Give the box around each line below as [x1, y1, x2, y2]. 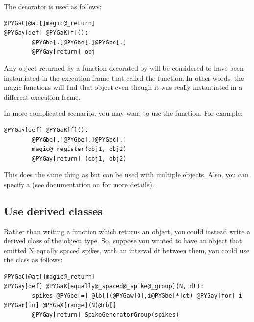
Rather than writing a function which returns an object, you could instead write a [4, 226, 251, 236]
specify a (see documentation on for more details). [4, 179, 154, 189]
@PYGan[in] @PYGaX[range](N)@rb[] [4, 301, 116, 309]
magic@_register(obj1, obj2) [32, 146, 127, 153]
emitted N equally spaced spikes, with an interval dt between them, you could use [4, 245, 250, 255]
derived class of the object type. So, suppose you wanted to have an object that [4, 236, 242, 246]
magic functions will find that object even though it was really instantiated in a [4, 82, 243, 92]
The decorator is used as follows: [4, 1, 102, 11]
